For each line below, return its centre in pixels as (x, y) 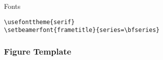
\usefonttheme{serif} (40, 22)
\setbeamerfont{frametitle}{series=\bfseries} (82, 30)
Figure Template (38, 51)
